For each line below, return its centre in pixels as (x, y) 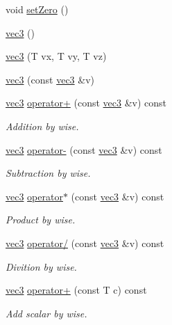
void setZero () (37, 9)
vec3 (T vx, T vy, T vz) (56, 56)
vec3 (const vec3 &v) (50, 79)
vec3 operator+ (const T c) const (76, 290)
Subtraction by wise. (48, 173)
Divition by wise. (41, 266)
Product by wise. (41, 220)
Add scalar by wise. (46, 313)
